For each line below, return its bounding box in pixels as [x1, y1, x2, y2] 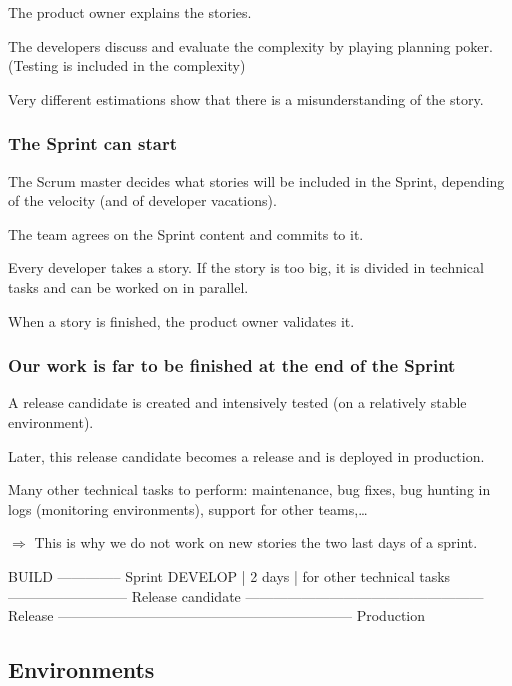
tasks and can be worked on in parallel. [8, 276, 249, 297]
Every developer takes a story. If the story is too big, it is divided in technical [8, 257, 484, 278]
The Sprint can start [8, 131, 177, 156]
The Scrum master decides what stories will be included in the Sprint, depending [8, 170, 505, 191]
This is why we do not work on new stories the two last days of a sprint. [34, 532, 478, 553]
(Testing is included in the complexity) [8, 55, 246, 76]
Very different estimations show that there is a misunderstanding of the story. [8, 88, 484, 109]
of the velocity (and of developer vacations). [8, 190, 277, 211]
